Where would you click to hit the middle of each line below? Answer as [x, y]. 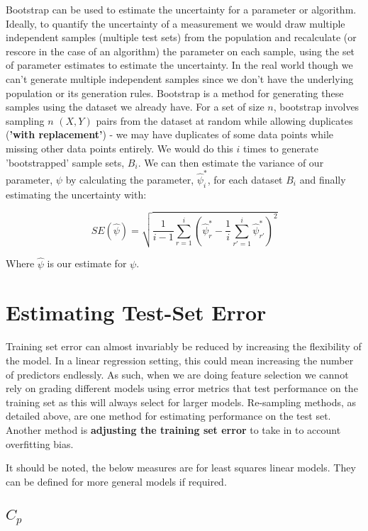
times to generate [281, 148]
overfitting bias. [40, 443]
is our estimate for [87, 263]
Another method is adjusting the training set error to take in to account [173, 429]
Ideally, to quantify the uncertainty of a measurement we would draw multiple [175, 23]
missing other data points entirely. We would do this [119, 148]
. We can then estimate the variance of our [231, 162]
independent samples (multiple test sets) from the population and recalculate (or [181, 37]
